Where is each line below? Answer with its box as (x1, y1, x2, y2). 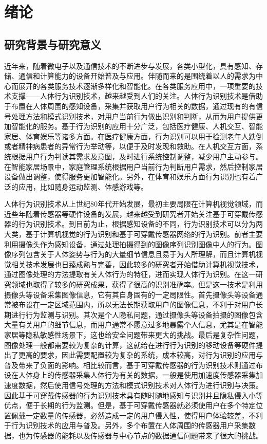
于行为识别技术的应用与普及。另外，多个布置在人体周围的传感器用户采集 (4, 420, 249, 431)
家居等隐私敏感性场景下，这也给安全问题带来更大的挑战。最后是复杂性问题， (4, 329, 263, 340)
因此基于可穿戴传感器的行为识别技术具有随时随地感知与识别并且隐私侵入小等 (4, 390, 263, 400)
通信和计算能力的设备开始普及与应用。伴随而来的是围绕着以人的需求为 (18, 70, 256, 81)
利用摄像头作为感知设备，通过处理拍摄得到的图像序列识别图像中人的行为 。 (4, 238, 256, 249)
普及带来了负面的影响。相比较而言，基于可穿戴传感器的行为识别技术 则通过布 (4, 359, 263, 370)
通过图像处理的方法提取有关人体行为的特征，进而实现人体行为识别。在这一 (4, 269, 256, 280)
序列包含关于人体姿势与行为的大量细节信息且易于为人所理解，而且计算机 (11, 249, 256, 260)
